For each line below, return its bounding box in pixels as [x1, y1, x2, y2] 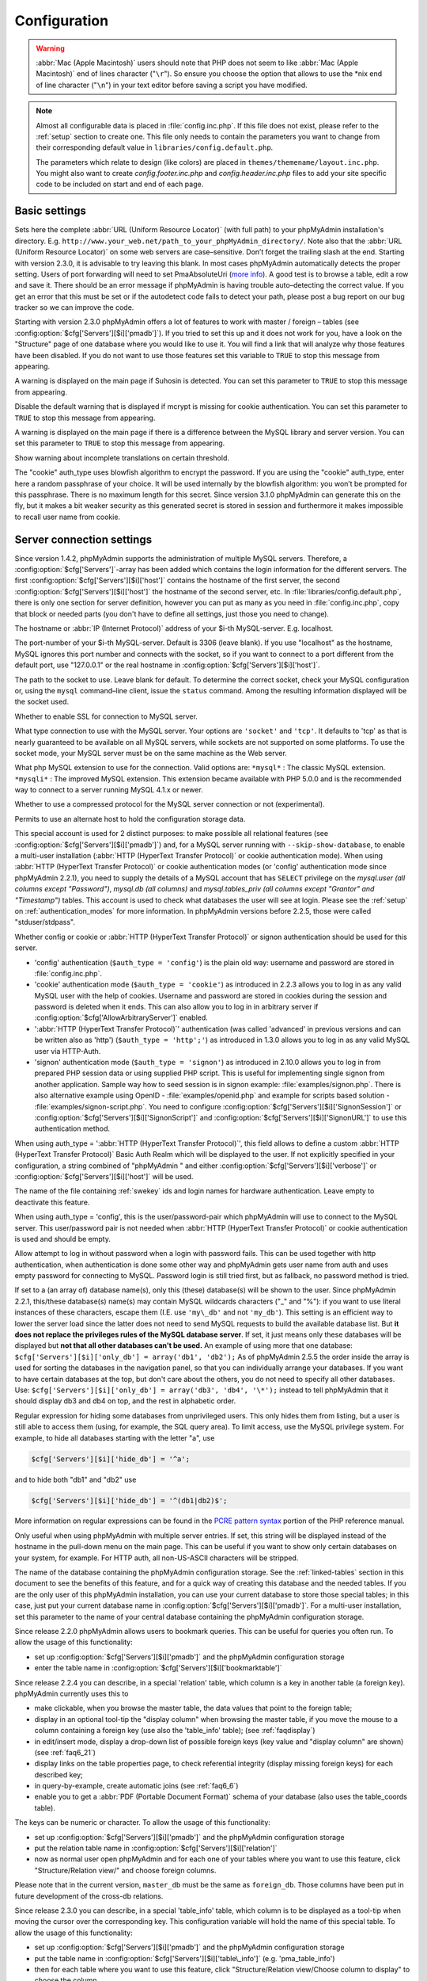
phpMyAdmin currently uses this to [14, 1689, 129, 1698]
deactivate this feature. [14, 1197, 90, 1207]
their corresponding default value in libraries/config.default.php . [36, 143, 274, 152]
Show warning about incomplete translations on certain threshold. [14, 452, 229, 463]
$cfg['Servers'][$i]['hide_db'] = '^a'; [31, 1454, 190, 1464]
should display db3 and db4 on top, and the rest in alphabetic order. [14, 1396, 236, 1406]
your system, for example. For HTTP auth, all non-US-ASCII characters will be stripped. [14, 1553, 299, 1563]
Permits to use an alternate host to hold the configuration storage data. [14, 814, 246, 823]
